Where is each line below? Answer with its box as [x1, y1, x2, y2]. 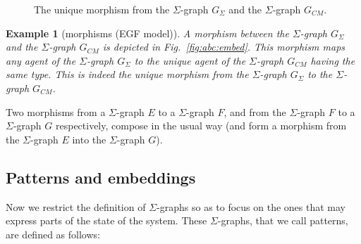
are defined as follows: [6, 226, 100, 241]
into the [72, 131, 106, 146]
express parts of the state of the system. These [6, 213, 207, 228]
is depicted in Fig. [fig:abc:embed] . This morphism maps [102, 39, 345, 54]
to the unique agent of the [134, 53, 246, 68]
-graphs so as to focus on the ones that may [157, 199, 346, 214]
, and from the [224, 104, 286, 119]
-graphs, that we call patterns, [217, 213, 348, 228]
